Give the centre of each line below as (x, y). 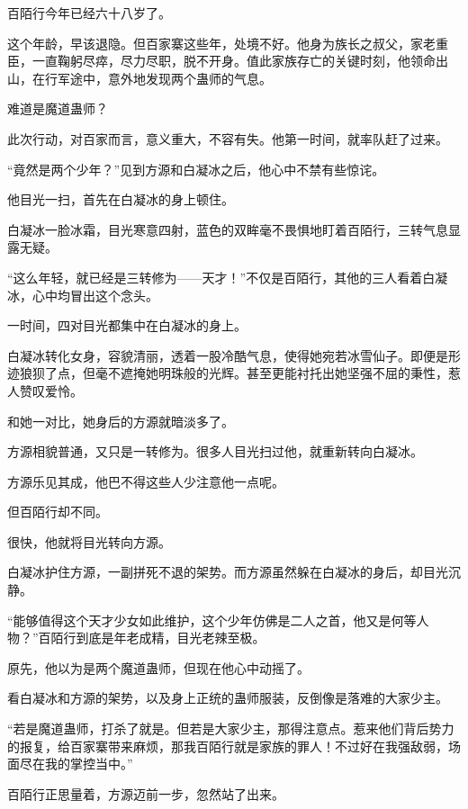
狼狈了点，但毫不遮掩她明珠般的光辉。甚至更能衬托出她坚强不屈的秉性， (234, 373)
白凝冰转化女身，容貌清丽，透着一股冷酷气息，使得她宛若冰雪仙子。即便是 (228, 355)
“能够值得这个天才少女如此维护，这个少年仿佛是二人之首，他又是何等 (212, 620)
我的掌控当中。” (89, 764)
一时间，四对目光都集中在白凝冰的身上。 (127, 325)
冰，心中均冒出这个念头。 (83, 295)
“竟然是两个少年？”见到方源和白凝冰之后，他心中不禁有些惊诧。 (196, 169)
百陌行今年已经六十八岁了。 (89, 13)
